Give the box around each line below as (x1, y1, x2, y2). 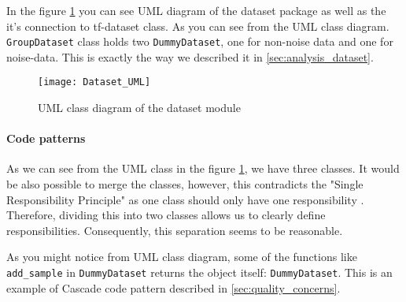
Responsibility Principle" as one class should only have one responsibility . (6, 191, 364, 207)
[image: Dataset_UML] (38, 76, 151, 88)
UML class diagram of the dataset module (38, 99, 241, 116)
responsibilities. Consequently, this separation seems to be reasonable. (6, 222, 343, 238)
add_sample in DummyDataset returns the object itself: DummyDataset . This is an (6, 264, 393, 281)
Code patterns (6, 130, 86, 147)
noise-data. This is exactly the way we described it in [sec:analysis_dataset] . (6, 48, 374, 65)
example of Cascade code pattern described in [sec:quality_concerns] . (6, 279, 341, 296)
